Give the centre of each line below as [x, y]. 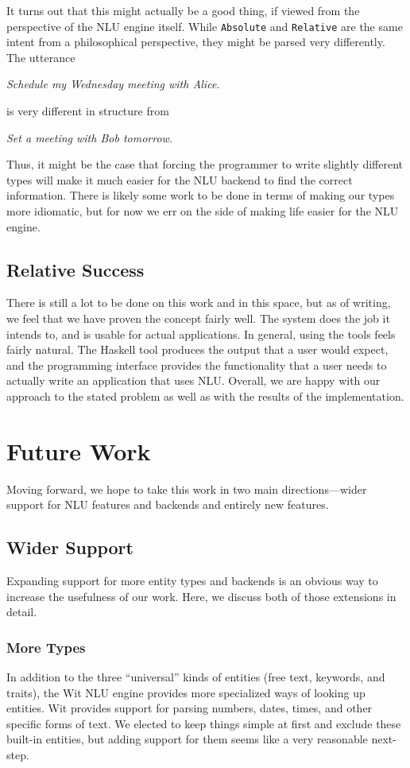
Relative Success [75, 269]
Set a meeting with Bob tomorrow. [90, 137]
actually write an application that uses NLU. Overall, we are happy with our [193, 380]
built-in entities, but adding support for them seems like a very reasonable [187, 739]
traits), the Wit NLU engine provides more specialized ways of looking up [186, 692]
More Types [46, 647]
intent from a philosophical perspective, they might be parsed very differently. [196, 42]
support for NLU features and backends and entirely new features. [168, 504]
